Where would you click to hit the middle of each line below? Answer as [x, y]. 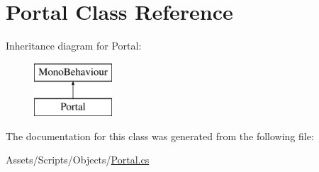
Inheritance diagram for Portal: [74, 46]
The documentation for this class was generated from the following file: [160, 136]
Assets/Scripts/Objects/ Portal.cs [78, 160]
